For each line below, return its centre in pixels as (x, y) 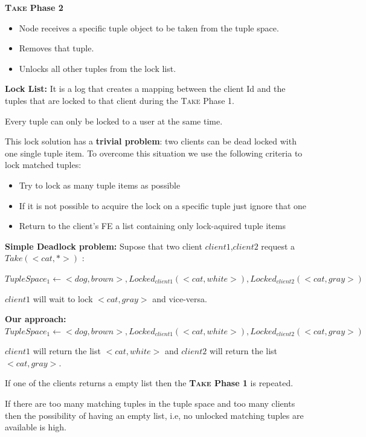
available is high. (36, 427)
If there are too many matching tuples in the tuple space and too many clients (150, 403)
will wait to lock (63, 298)
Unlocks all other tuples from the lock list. (98, 68)
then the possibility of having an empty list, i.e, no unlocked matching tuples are (154, 415)
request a (278, 246)
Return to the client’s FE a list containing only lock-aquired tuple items (152, 226)
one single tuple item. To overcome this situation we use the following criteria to (154, 153)
